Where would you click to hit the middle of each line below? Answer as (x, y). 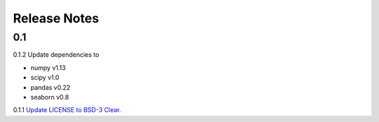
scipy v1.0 (45, 78)
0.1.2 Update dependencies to (56, 55)
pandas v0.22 (51, 87)
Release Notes (56, 18)
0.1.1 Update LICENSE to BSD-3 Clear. (67, 110)
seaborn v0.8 (50, 97)
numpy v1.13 (48, 67)
